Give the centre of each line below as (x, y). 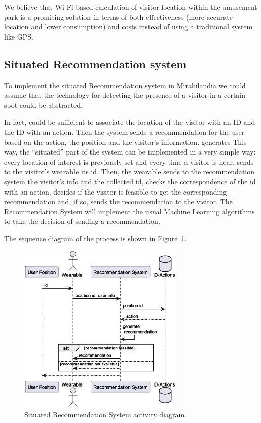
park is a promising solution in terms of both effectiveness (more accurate (118, 16)
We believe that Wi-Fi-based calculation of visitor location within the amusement (131, 7)
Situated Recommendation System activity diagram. (105, 414)
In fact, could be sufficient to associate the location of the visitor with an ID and (130, 122)
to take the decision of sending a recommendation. (82, 221)
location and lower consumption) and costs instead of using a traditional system (128, 27)
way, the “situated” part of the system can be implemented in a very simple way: (130, 152)
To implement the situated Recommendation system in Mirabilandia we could (125, 85)
